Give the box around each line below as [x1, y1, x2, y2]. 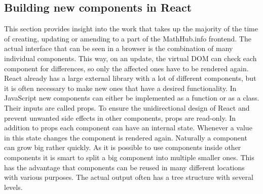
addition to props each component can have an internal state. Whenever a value [4, 122, 252, 133]
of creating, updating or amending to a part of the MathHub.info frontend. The [4, 33, 251, 43]
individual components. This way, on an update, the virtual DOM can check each [4, 53, 257, 63]
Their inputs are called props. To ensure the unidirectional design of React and [4, 102, 250, 113]
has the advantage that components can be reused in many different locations [4, 162, 245, 172]
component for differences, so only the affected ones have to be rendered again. [4, 63, 249, 73]
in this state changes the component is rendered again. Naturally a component [4, 132, 247, 142]
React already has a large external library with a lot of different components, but [4, 73, 256, 83]
